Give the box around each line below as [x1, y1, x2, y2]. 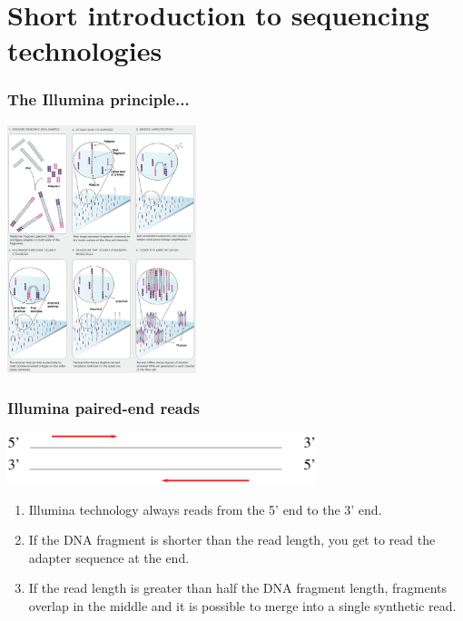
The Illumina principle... [7, 88, 190, 111]
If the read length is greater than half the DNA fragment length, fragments [28, 578, 448, 597]
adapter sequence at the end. [28, 547, 190, 567]
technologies [7, 32, 163, 69]
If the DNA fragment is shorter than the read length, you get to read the [28, 530, 436, 549]
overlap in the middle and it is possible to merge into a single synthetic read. [28, 596, 457, 616]
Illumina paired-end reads [7, 397, 200, 419]
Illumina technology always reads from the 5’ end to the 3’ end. [28, 499, 382, 518]
